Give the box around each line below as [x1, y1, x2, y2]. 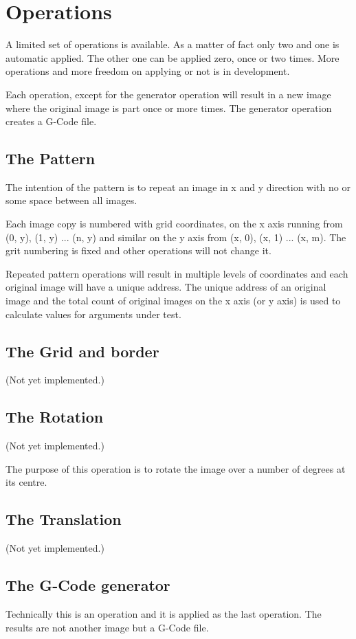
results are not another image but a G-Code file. [5, 620, 209, 634]
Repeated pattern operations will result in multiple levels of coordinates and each [5, 266, 348, 280]
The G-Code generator [5, 574, 170, 596]
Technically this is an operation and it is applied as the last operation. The [5, 607, 322, 621]
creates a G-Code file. [5, 114, 97, 128]
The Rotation [5, 406, 104, 427]
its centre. [5, 475, 47, 489]
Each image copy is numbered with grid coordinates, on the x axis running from [5, 216, 343, 231]
